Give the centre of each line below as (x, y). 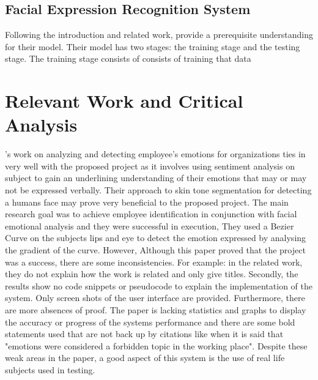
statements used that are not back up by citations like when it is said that (144, 334)
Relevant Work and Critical (124, 101)
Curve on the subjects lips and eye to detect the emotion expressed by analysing (156, 238)
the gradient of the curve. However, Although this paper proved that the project (155, 250)
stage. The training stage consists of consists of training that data (128, 58)
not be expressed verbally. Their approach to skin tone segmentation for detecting (158, 190)
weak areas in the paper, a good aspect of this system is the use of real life (145, 358)
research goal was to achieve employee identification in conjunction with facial (151, 214)
